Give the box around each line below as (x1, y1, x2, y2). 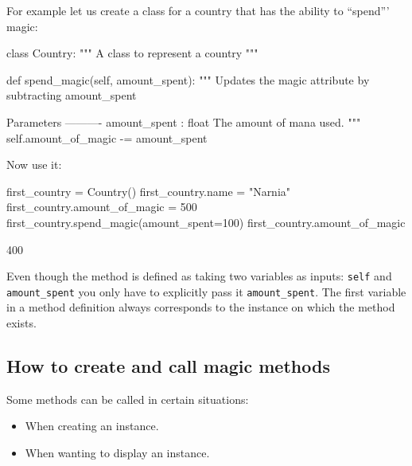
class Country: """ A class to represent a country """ (6, 45, 258, 61)
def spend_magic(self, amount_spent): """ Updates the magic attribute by (6, 71, 370, 88)
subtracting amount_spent (6, 87, 137, 104)
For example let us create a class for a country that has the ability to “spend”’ (6, 2, 390, 18)
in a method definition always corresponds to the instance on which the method (6, 299, 395, 315)
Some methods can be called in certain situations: (6, 390, 249, 407)
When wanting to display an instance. (25, 444, 210, 461)
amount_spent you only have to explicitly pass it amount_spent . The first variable (6, 283, 406, 300)
